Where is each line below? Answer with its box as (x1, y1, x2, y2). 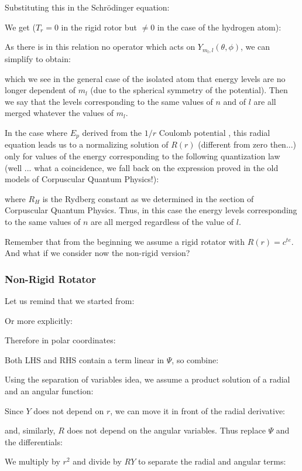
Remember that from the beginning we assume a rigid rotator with (5, 235, 245, 247)
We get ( (5, 21, 36, 33)
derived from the (82, 127, 142, 139)
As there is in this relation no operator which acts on (5, 40, 195, 53)
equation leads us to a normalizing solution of (5, 138, 169, 151)
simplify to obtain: (5, 53, 71, 65)
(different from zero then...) (198, 138, 297, 151)
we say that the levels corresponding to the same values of (5, 95, 213, 107)
